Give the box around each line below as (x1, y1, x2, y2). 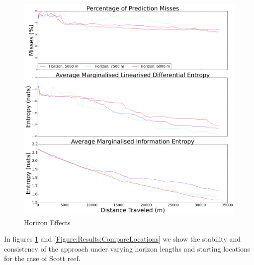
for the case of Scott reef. (4, 253, 81, 264)
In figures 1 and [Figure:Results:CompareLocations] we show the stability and (4, 234, 241, 244)
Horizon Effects (24, 217, 71, 227)
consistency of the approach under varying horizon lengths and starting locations (4, 243, 251, 254)
